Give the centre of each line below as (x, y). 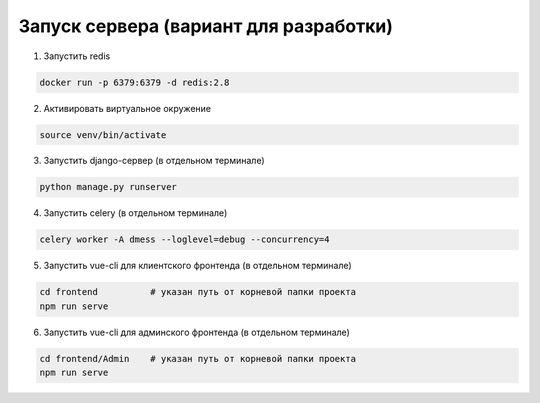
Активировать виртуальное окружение (127, 108)
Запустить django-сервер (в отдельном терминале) (154, 161)
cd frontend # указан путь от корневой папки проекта (198, 292)
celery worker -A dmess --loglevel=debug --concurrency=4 (184, 239)
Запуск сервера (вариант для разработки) (206, 26)
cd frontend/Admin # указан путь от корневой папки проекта (198, 358)
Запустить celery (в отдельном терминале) (135, 213)
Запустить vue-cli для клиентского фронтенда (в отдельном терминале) (197, 266)
